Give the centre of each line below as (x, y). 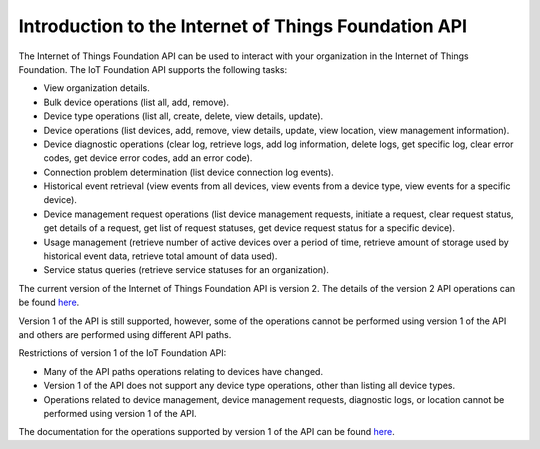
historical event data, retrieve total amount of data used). (160, 256)
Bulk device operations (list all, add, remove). (136, 102)
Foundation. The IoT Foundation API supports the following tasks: (153, 69)
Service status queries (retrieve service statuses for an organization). (186, 270)
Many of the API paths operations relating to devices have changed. (183, 371)
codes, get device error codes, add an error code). (148, 158)
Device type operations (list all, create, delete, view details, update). (183, 116)
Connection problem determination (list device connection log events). (188, 172)
